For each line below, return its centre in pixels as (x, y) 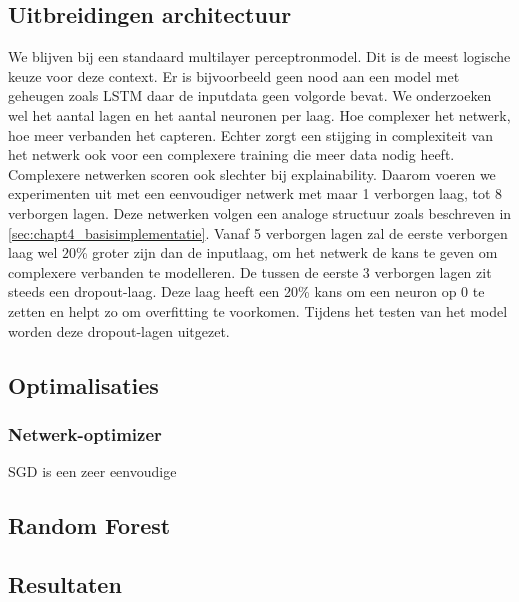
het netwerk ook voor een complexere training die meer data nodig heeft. (231, 154)
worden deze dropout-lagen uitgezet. (119, 330)
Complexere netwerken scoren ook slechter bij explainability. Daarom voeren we (252, 173)
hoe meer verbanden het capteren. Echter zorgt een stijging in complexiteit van (251, 134)
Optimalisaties (83, 384)
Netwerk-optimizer (85, 433)
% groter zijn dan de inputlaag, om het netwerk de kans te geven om (287, 252)
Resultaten (65, 583)
